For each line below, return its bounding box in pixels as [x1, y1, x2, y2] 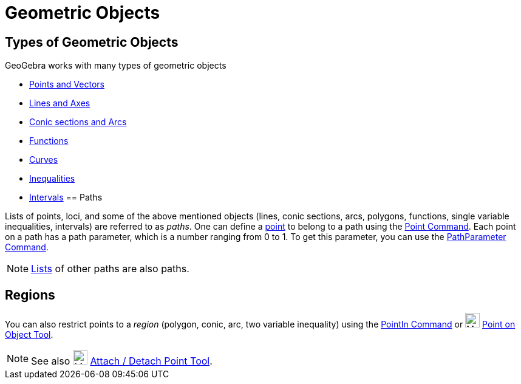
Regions [5, 287, 55, 303]
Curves [29, 154, 58, 165]
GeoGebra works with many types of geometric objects [5, 60, 226, 71]
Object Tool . [5, 329, 53, 340]
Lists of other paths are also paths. [31, 262, 189, 275]
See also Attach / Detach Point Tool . [31, 355, 213, 368]
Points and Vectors [29, 79, 104, 90]
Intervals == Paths [29, 192, 103, 203]
